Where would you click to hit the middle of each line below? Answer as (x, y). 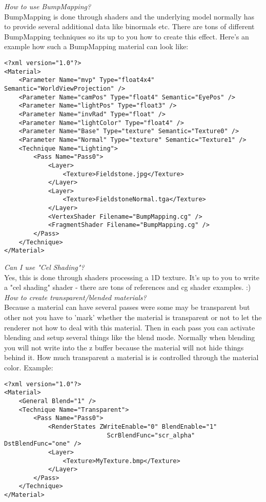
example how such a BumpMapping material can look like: (96, 46)
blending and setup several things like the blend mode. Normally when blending (130, 337)
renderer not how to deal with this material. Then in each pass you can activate (130, 327)
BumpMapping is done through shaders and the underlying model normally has (129, 16)
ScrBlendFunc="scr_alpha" (151, 435)
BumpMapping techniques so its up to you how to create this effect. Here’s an (127, 36)
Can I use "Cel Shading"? (44, 267)
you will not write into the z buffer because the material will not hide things (124, 347)
